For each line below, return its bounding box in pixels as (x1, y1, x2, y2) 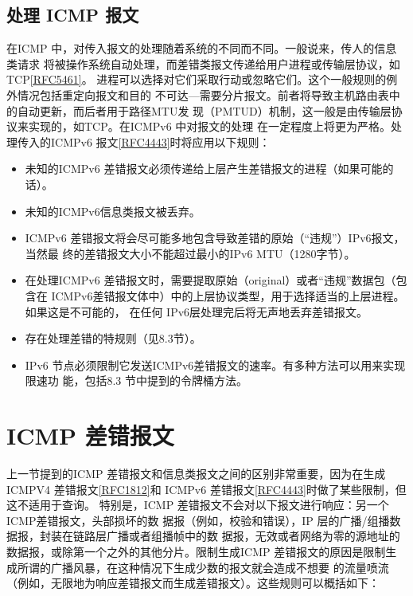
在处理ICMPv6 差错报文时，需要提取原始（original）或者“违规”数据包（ (25, 272, 396, 288)
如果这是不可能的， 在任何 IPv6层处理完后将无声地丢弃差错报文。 (25, 303, 368, 320)
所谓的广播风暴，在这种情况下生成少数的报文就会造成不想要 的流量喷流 (17, 559, 389, 575)
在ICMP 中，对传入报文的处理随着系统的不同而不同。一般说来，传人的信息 (6, 40, 397, 57)
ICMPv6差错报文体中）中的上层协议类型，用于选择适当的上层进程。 (51, 287, 405, 304)
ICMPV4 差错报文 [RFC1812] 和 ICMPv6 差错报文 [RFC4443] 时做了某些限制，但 (6, 480, 407, 497)
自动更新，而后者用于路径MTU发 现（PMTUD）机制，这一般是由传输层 (17, 102, 392, 119)
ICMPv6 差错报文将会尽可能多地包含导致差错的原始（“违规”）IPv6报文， (25, 229, 405, 246)
